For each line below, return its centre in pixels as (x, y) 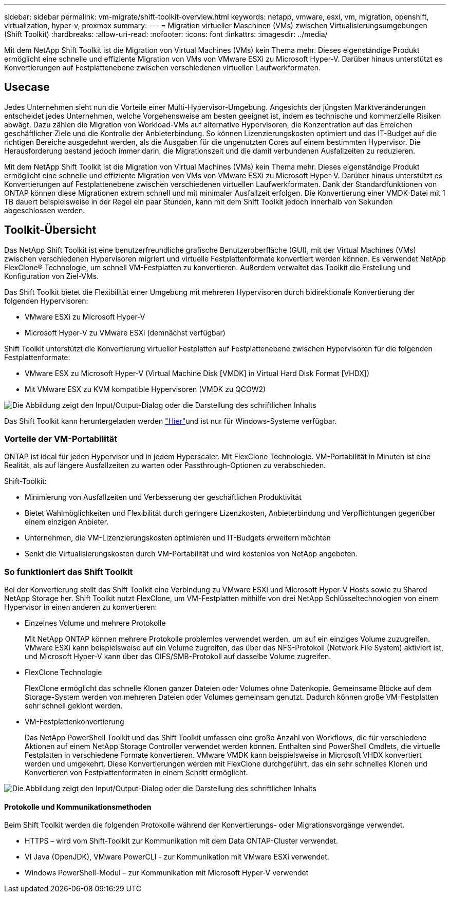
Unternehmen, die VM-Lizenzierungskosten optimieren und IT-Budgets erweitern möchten (178, 538)
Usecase (27, 87)
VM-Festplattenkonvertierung (74, 722)
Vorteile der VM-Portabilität (61, 439)
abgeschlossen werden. (45, 210)
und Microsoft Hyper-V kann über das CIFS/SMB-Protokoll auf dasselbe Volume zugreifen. (178, 657)
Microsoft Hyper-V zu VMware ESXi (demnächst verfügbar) (125, 332)
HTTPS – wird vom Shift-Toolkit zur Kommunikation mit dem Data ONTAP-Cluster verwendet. (181, 841)
